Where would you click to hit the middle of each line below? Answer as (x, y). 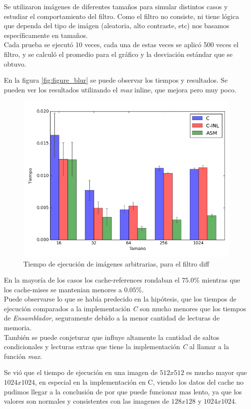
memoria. (18, 328)
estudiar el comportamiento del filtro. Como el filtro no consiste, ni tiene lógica (122, 16)
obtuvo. (15, 63)
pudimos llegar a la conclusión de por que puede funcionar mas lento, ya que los (123, 391)
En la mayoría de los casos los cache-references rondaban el (92, 280)
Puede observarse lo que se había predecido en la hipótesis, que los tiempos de (120, 299)
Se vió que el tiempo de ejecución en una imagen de (81, 372)
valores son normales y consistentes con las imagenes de (87, 401)
